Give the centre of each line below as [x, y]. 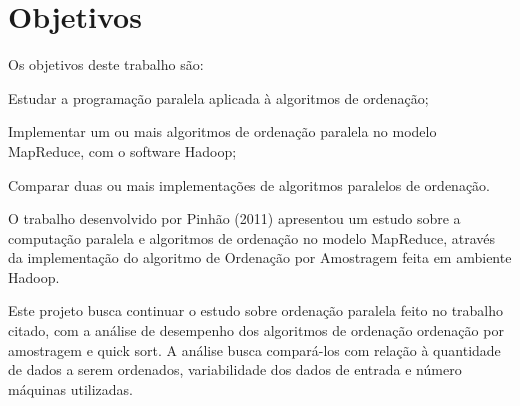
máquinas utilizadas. [71, 388]
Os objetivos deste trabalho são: [106, 64]
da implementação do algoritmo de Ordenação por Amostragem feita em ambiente [260, 257]
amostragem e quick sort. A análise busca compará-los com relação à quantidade [254, 349]
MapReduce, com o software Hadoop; [122, 150]
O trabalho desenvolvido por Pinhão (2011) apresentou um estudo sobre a [234, 218]
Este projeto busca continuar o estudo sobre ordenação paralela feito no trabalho [256, 310]
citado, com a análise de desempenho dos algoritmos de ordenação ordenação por [256, 330]
